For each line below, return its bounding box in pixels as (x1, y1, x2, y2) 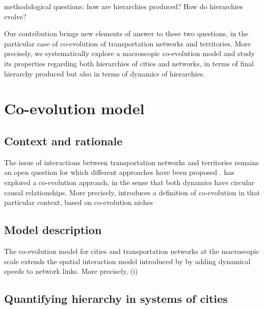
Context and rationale (4, 133, 123, 148)
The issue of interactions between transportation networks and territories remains (4, 157, 259, 167)
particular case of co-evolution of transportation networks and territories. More (4, 38, 251, 48)
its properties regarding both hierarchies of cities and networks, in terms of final (4, 58, 254, 68)
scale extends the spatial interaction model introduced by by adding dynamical (4, 255, 251, 266)
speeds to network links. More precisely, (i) (4, 266, 138, 276)
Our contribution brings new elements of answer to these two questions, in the (4, 28, 249, 39)
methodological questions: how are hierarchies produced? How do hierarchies (4, 1, 243, 11)
